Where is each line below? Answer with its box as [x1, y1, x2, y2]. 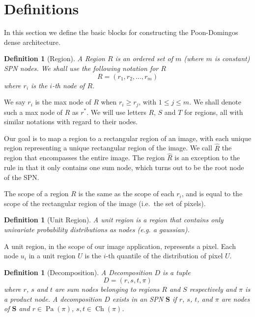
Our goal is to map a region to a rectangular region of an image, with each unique [4, 133, 252, 143]
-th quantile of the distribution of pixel [106, 250, 223, 261]
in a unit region [28, 250, 76, 261]
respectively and [189, 284, 237, 294]
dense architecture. [4, 36, 60, 47]
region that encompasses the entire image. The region [4, 152, 165, 163]
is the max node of [35, 97, 91, 107]
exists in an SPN [112, 293, 164, 304]
